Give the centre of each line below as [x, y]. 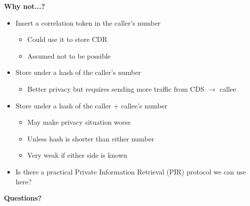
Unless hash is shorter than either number [91, 138]
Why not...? [25, 6]
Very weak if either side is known [77, 155]
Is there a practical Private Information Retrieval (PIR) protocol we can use [131, 171]
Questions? [23, 198]
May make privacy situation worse [79, 122]
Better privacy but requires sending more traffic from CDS [116, 88]
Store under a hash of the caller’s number [78, 72]
